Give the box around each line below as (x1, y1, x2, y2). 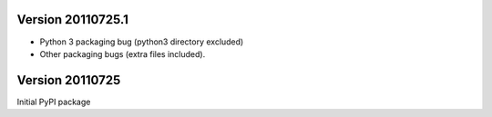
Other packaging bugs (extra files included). (39, 48, 206, 59)
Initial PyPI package (16, 96, 91, 107)
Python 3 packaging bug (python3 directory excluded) (39, 36, 244, 47)
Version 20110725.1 (16, 12, 129, 27)
